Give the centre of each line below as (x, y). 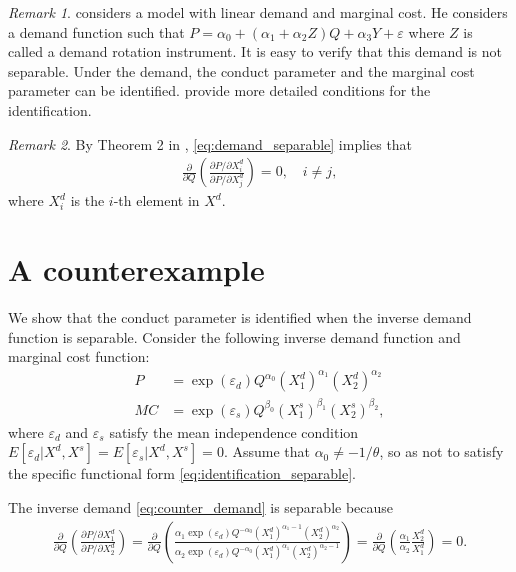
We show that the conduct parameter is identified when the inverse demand (240, 316)
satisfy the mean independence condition (234, 431)
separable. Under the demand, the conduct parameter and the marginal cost (241, 70)
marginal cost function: (79, 356)
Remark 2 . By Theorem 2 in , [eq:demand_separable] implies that (210, 143)
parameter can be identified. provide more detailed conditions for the (219, 90)
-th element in (156, 200)
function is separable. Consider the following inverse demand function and (234, 336)
